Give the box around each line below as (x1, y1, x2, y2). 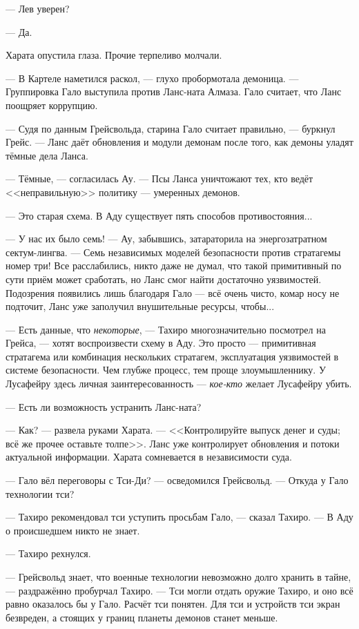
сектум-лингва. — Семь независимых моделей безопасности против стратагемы (6, 244, 341, 259)
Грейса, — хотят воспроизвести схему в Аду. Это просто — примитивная (6, 336, 316, 350)
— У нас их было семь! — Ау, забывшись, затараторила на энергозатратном (6, 231, 327, 246)
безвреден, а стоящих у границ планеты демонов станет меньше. (6, 610, 278, 624)
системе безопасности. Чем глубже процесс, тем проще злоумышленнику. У (6, 362, 326, 377)
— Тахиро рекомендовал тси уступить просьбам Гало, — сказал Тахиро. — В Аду (6, 510, 353, 524)
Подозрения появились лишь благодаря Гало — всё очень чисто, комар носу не (6, 285, 340, 300)
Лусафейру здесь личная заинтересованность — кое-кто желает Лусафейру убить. (6, 376, 352, 391)
